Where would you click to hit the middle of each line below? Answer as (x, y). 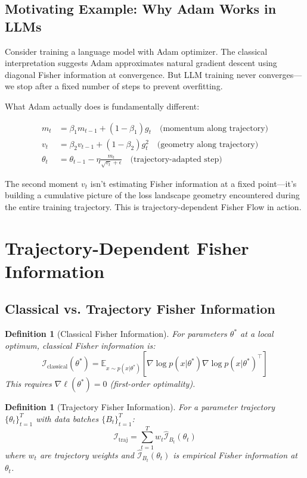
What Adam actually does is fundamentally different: (102, 106)
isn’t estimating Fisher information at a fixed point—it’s (193, 183)
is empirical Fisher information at (235, 455)
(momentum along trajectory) (214, 128)
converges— (280, 74)
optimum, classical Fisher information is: (80, 345)
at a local (257, 334)
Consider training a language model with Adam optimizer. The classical (136, 51)
